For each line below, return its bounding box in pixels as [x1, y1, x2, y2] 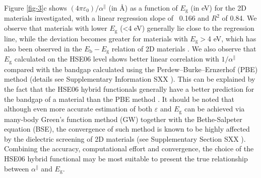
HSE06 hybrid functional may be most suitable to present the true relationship [4, 153, 248, 164]
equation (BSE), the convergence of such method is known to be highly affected [4, 124, 250, 134]
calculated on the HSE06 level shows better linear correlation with [14, 53, 219, 64]
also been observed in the [4, 43, 82, 53]
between [4, 163, 29, 173]
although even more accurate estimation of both [4, 103, 153, 114]
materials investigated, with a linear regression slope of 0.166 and [4, 13, 209, 23]
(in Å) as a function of [108, 3, 178, 13]
